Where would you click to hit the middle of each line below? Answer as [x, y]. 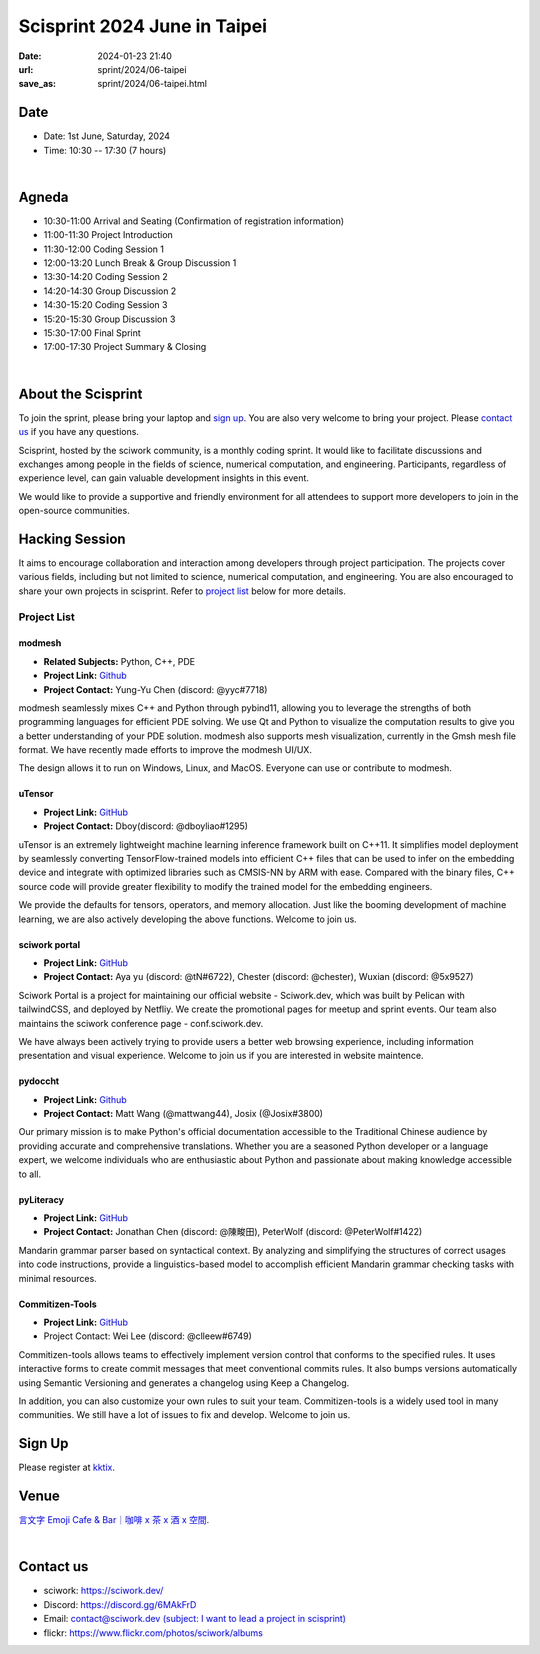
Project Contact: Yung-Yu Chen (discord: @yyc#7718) [155, 689]
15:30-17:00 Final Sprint [92, 333]
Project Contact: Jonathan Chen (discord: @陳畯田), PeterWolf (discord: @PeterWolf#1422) [233, 1232]
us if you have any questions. [79, 432]
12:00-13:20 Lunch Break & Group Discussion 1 [140, 263]
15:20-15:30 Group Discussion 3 [109, 319]
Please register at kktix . [66, 1467]
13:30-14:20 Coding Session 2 [106, 277]
